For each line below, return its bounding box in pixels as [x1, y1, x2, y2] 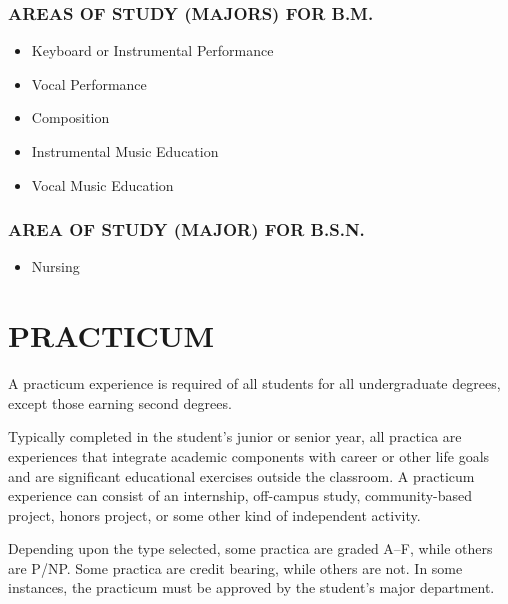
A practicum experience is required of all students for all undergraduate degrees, [8, 373, 501, 394]
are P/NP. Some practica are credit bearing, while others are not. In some [8, 557, 463, 578]
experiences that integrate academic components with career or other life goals [8, 445, 490, 466]
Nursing [31, 256, 80, 277]
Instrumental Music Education [31, 141, 219, 161]
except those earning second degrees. [8, 392, 232, 413]
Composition [31, 107, 110, 128]
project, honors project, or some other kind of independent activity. [8, 504, 421, 525]
